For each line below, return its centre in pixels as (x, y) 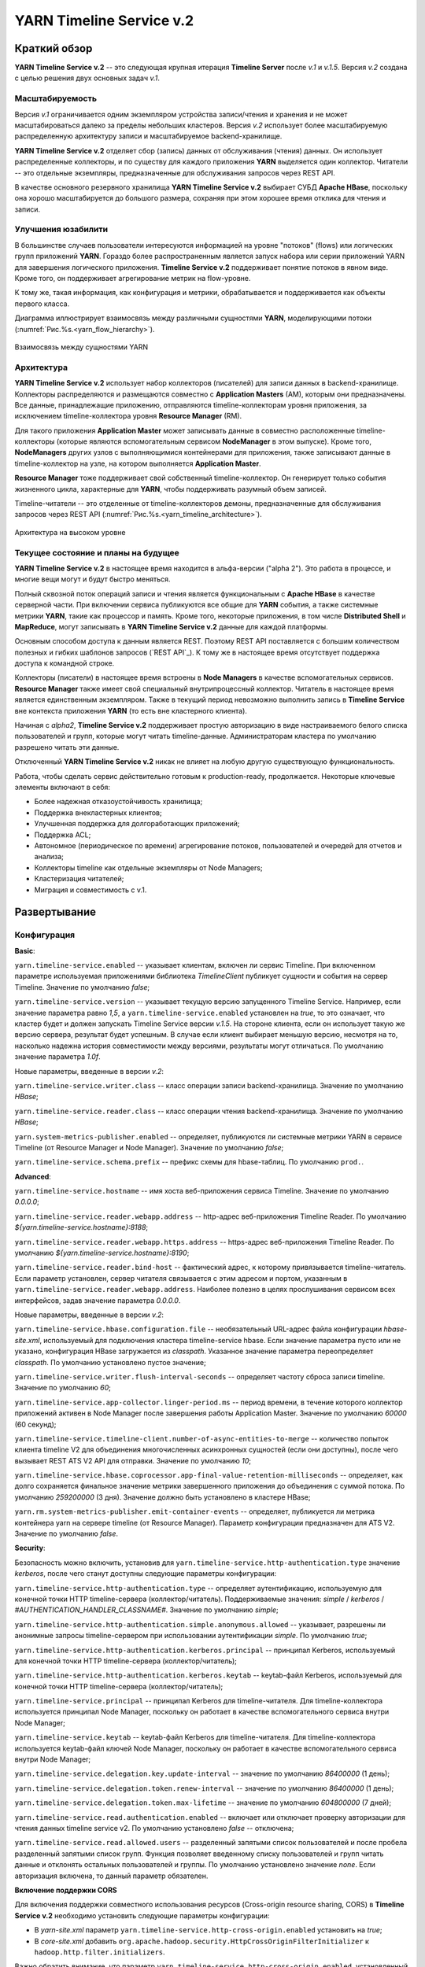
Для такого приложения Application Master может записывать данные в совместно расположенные (185, 430)
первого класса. (42, 304)
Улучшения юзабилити (61, 230)
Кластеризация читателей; (79, 879)
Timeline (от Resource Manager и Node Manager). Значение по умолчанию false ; (149, 1147)
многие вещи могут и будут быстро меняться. (92, 579)
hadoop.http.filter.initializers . (100, 1952)
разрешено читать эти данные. (67, 747)
